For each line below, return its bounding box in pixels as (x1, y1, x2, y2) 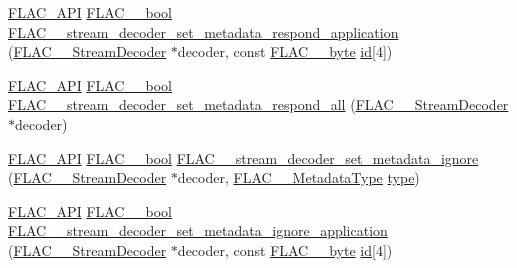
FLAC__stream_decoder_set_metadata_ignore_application (8, 220, 388, 241)
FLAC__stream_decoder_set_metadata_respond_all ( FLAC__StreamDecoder (8, 94, 509, 115)
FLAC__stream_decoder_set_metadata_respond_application (8, 21, 399, 42)
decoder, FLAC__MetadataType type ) (177, 167, 420, 188)
